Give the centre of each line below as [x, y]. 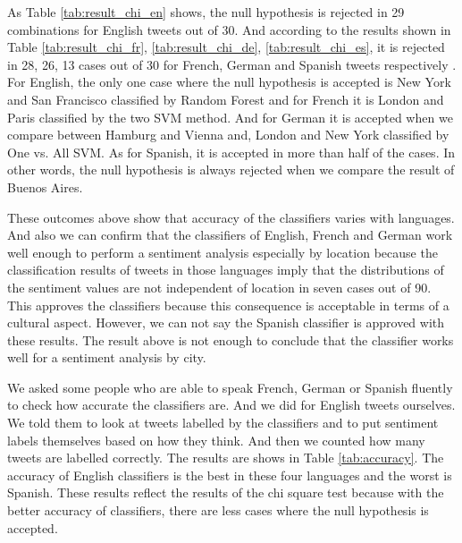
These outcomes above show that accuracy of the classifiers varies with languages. [231, 217]
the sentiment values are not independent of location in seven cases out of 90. [219, 287]
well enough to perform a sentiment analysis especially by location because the [223, 252]
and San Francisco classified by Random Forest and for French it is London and [226, 99]
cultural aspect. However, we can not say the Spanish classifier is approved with [226, 322]
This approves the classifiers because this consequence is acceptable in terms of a [228, 305]
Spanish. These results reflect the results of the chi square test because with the [226, 492]
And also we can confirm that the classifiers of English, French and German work [230, 235]
